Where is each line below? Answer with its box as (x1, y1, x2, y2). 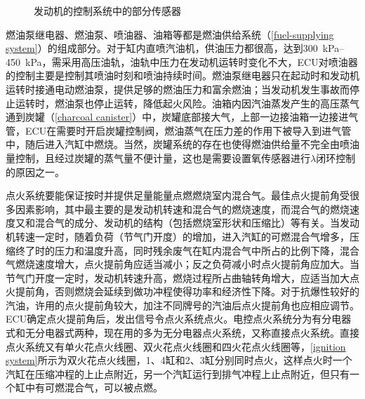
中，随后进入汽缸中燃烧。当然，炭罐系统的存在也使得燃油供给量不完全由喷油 (6, 137, 359, 151)
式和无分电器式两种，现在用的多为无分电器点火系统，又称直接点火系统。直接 (6, 325, 359, 340)
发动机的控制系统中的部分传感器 (34, 4, 181, 18)
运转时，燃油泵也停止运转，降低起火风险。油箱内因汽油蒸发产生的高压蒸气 (15, 95, 359, 110)
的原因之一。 (6, 164, 65, 179)
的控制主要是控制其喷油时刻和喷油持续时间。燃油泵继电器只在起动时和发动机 (6, 68, 359, 83)
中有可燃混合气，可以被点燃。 (25, 380, 163, 395)
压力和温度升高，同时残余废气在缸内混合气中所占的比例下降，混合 (54, 243, 359, 257)
